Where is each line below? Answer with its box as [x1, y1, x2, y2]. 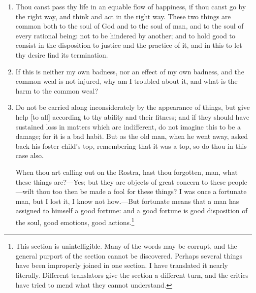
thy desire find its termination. [15, 49, 108, 60]
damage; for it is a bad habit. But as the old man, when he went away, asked [15, 131, 248, 141]
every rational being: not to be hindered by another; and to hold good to [15, 30, 236, 40]
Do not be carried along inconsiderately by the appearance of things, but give [15, 102, 250, 112]
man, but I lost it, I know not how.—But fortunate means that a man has [15, 195, 239, 206]
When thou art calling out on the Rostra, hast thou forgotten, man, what [15, 166, 238, 177]
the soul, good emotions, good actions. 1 [15, 215, 134, 227]
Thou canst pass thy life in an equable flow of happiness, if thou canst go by [15, 1, 246, 11]
